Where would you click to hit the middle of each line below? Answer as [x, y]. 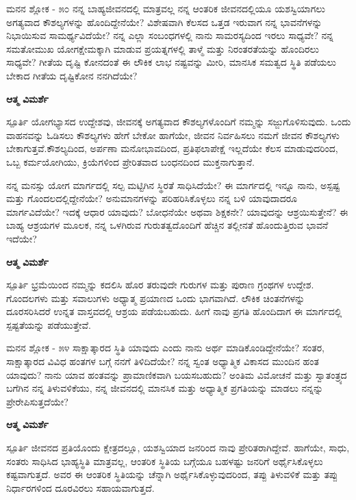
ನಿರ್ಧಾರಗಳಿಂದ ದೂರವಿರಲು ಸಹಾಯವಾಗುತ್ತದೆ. [80, 487]
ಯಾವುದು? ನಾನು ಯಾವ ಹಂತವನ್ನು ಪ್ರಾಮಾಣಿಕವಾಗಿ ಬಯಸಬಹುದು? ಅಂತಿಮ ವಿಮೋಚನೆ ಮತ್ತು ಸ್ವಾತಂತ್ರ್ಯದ [177, 374]
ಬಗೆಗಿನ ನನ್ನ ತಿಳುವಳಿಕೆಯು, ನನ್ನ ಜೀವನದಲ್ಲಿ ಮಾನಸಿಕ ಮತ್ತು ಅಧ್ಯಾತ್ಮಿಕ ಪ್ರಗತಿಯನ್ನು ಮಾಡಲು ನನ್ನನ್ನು [165, 388]
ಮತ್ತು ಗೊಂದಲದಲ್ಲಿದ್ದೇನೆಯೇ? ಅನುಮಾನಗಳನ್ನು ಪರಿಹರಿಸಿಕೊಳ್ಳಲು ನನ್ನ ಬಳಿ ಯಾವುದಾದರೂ [152, 198]
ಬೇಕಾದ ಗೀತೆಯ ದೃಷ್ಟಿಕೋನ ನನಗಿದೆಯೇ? [72, 75]
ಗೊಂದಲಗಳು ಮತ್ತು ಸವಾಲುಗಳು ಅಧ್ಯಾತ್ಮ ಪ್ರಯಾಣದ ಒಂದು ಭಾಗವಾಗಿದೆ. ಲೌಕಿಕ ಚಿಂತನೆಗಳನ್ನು [156, 298]
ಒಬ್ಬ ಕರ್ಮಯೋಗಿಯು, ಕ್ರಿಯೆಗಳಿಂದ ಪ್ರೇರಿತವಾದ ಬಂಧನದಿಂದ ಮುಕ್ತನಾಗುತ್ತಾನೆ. [131, 161]
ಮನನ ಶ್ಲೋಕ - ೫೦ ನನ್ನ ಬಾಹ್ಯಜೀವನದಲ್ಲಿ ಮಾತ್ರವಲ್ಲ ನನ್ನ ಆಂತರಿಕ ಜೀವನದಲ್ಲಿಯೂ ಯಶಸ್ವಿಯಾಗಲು [166, 8]
